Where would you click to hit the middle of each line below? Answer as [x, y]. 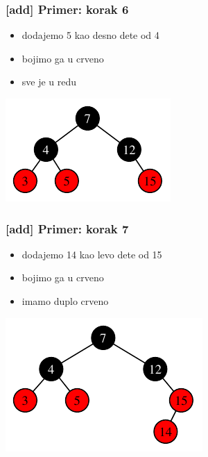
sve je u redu [49, 82]
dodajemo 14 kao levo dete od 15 [92, 254]
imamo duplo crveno [65, 301]
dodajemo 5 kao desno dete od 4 [90, 35]
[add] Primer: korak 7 [67, 228]
